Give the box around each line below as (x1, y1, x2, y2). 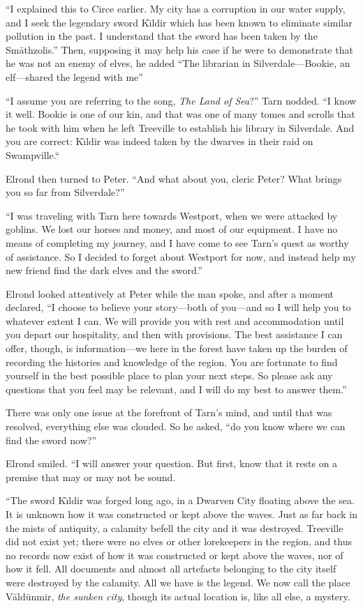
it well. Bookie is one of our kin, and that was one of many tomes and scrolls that (6, 107, 355, 121)
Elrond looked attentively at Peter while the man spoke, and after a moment (6, 286, 334, 301)
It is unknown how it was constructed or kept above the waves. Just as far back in (6, 507, 357, 521)
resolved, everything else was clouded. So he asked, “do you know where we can (6, 419, 346, 434)
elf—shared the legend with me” (6, 69, 143, 84)
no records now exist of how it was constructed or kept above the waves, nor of (6, 547, 343, 562)
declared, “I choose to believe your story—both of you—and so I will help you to (6, 300, 351, 314)
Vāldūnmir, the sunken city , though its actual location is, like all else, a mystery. (6, 588, 350, 603)
